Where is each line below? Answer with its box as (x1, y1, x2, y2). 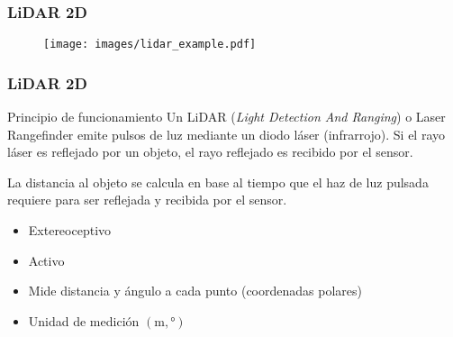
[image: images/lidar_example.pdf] (43, 38, 257, 51)
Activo (28, 250, 65, 269)
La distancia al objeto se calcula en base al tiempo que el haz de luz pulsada (7, 172, 429, 191)
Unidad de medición (28, 311, 140, 330)
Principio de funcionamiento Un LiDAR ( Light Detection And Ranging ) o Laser (7, 107, 446, 126)
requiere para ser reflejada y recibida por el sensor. (7, 190, 287, 209)
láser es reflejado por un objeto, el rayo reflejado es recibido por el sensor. (7, 142, 413, 161)
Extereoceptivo (28, 221, 112, 240)
